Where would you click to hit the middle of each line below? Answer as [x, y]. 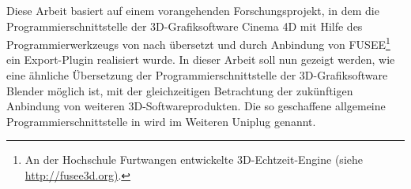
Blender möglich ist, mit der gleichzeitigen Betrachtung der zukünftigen [180, 90]
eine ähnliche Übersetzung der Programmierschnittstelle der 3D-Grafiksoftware [197, 75]
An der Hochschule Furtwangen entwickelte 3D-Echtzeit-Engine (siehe [194, 159]
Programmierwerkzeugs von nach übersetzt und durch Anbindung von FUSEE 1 [198, 43]
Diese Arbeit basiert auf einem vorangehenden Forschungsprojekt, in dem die [193, 10]
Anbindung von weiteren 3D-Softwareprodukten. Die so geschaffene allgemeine [196, 106]
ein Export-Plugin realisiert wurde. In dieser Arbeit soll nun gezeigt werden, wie [201, 59]
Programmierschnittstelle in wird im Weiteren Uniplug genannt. [161, 121]
